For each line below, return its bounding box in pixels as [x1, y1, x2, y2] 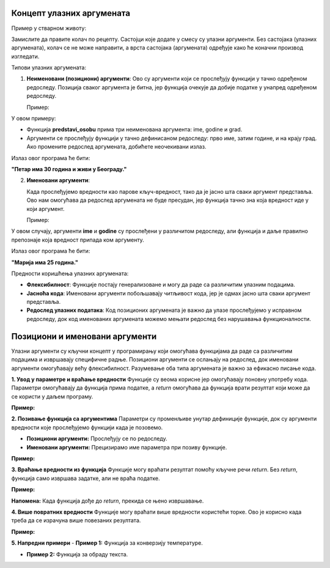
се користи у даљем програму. [11, 393, 94, 400]
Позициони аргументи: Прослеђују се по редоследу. [26, 435, 167, 443]
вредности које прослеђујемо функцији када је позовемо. [11, 424, 163, 431]
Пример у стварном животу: [11, 24, 87, 32]
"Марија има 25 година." [11, 259, 79, 266]
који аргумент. [26, 205, 65, 212]
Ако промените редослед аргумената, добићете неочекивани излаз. [26, 143, 207, 150]
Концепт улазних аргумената [11, 8, 131, 18]
